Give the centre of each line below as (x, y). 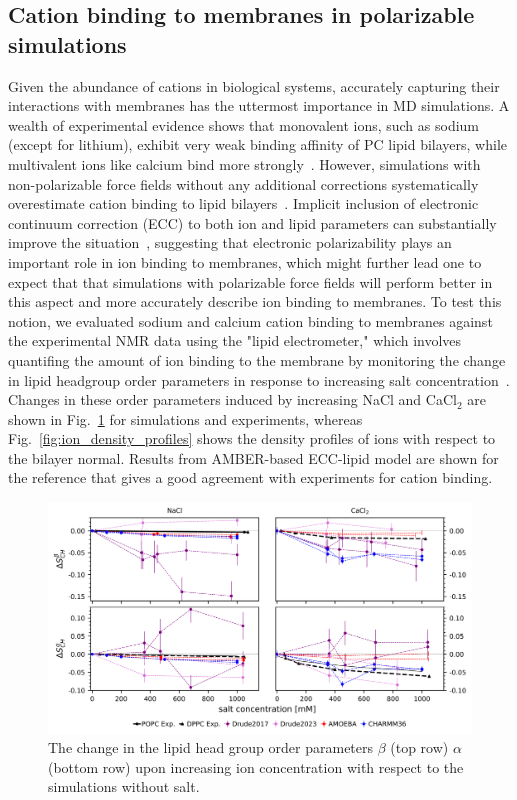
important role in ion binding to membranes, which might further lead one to (245, 261)
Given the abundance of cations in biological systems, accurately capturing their (254, 85)
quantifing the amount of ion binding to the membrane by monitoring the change (257, 359)
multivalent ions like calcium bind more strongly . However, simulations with (244, 163)
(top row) (419, 747)
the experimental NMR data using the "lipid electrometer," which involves (235, 340)
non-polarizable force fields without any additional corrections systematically (243, 183)
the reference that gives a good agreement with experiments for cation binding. (250, 477)
